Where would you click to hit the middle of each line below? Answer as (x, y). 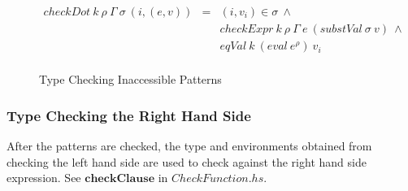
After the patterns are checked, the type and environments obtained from (189, 145)
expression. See (44, 178)
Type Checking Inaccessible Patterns (130, 79)
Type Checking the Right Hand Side (129, 115)
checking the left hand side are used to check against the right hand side (187, 161)
